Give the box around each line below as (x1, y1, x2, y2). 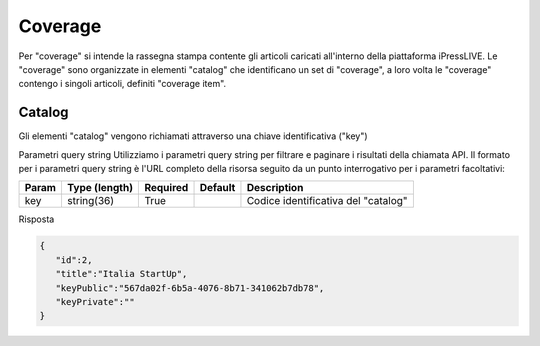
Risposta (18, 213, 55, 225)
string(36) (66, 194, 115, 208)
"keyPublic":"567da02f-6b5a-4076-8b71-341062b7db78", (55, 282, 325, 294)
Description (246, 181, 304, 195)
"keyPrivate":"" (55, 296, 135, 307)
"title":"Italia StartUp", (55, 268, 188, 280)
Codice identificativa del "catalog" (246, 194, 409, 208)
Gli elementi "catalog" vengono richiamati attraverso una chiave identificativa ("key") (18, 130, 369, 142)
